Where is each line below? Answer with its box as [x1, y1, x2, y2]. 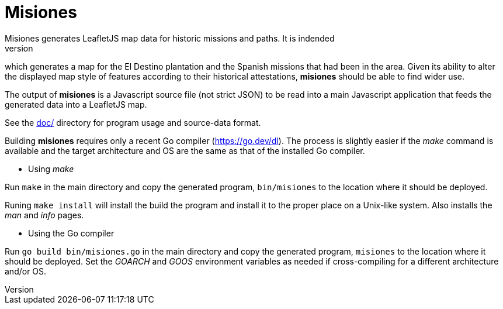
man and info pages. [5, 210, 84, 220]
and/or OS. [5, 266, 47, 276]
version [5, 43, 33, 53]
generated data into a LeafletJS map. [5, 99, 147, 109]
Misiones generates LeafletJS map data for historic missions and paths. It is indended [5, 33, 335, 43]
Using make [28, 163, 74, 174]
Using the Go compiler [28, 228, 115, 238]
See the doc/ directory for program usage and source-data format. [5, 117, 261, 128]
